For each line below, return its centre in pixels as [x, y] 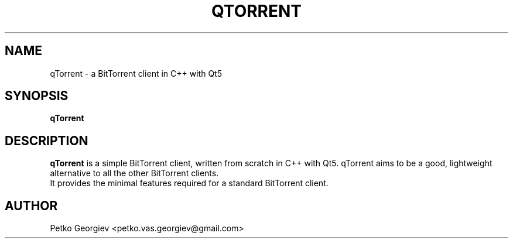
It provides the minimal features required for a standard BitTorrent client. [189, 183]
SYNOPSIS [37, 96]
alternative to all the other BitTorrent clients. [134, 173]
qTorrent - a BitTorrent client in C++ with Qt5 [136, 73]
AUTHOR [31, 206]
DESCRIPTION [47, 141]
